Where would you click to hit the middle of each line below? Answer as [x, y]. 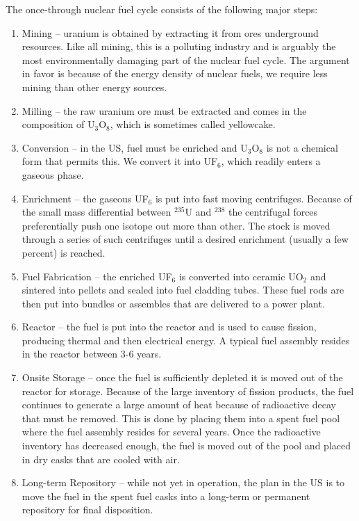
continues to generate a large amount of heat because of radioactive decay [179, 404]
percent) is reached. [64, 252]
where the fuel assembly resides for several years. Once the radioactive [171, 432]
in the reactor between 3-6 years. [92, 354]
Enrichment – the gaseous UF [85, 198]
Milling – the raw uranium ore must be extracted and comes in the [164, 110]
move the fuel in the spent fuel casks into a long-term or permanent [166, 496]
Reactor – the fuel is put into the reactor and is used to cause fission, [169, 327]
